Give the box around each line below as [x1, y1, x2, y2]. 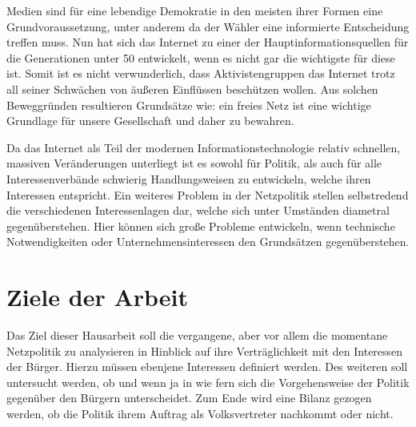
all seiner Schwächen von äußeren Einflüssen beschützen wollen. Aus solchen [6, 80, 378, 97]
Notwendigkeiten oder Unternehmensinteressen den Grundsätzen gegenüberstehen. [6, 233, 410, 250]
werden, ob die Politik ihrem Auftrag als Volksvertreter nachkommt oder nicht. [6, 405, 394, 421]
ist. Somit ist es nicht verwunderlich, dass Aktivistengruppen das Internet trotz [6, 65, 395, 82]
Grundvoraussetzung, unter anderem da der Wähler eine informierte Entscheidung [6, 18, 410, 34]
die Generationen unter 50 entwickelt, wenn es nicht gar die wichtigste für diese [6, 49, 395, 66]
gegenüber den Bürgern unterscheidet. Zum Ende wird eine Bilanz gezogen [6, 389, 372, 406]
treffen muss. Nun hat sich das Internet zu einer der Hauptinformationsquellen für [6, 34, 409, 50]
